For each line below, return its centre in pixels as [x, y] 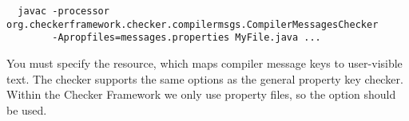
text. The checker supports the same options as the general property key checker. [205, 78]
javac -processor [64, 11]
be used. [27, 109]
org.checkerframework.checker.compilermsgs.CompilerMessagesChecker [193, 24]
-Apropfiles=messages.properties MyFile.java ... [187, 38]
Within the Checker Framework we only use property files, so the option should [201, 94]
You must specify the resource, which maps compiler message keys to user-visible [204, 62]
